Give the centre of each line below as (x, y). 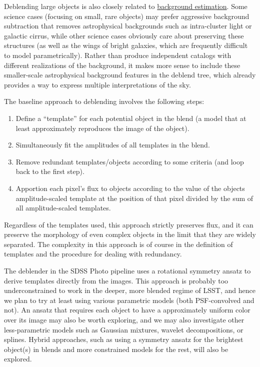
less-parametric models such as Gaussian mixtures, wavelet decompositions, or (124, 329)
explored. (18, 359)
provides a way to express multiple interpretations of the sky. (97, 84)
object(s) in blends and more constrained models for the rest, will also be (116, 349)
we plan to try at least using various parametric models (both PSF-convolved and (129, 300)
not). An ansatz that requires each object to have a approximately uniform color (127, 310)
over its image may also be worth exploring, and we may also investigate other (124, 320)
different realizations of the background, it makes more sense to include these (122, 65)
